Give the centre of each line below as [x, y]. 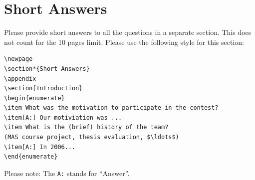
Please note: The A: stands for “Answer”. [67, 173]
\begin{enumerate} [34, 98]
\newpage [18, 59]
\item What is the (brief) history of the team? [86, 127]
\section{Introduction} [43, 89]
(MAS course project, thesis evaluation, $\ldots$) [92, 137]
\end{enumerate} [31, 157]
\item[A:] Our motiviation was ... [63, 117]
